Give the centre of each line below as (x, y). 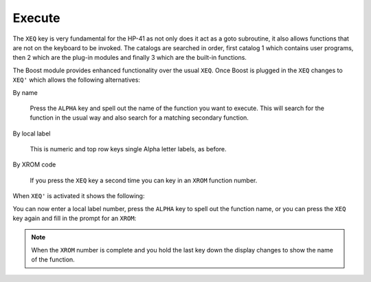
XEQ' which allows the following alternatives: (77, 80)
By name (25, 92)
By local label (32, 133)
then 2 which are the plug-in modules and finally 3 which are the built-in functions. (130, 58)
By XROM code (34, 164)
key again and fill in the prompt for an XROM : (75, 218)
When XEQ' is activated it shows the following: (79, 196)
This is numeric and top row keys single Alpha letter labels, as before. (128, 149)
